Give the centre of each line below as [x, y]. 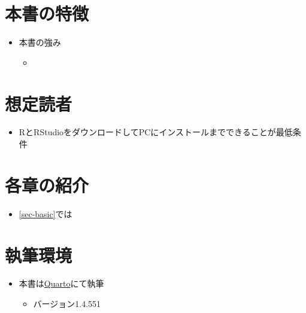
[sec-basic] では [46, 213]
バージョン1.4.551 [67, 304]
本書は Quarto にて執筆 [61, 283]
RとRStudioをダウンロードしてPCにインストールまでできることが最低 [156, 132]
